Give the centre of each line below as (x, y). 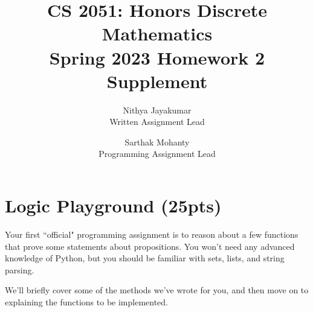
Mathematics (157, 33)
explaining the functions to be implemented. (86, 301)
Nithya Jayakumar (157, 110)
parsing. (20, 269)
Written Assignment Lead (157, 122)
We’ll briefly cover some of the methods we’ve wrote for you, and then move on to (157, 290)
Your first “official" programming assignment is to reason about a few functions (152, 234)
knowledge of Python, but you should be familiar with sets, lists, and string (145, 258)
